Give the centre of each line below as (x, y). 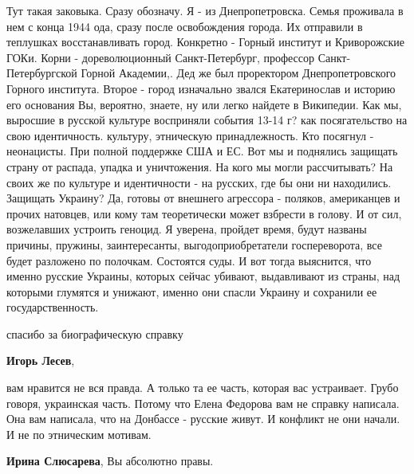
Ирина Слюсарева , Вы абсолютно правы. (110, 461)
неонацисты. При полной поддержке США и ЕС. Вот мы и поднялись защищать (202, 151)
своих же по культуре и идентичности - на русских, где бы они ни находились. (199, 182)
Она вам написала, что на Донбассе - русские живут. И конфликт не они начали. (203, 419)
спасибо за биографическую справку (95, 333)
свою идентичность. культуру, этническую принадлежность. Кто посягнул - (190, 135)
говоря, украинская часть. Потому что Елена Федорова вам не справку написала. (203, 403)
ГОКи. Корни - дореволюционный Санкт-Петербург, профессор (161, 57)
